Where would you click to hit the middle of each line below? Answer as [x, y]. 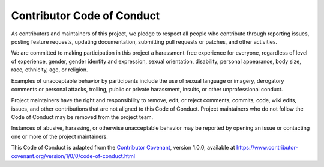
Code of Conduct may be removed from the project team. [82, 117]
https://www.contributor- [267, 148]
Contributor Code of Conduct [85, 16]
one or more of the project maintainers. [59, 136]
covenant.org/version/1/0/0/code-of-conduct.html [73, 156]
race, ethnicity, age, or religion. [49, 70]
